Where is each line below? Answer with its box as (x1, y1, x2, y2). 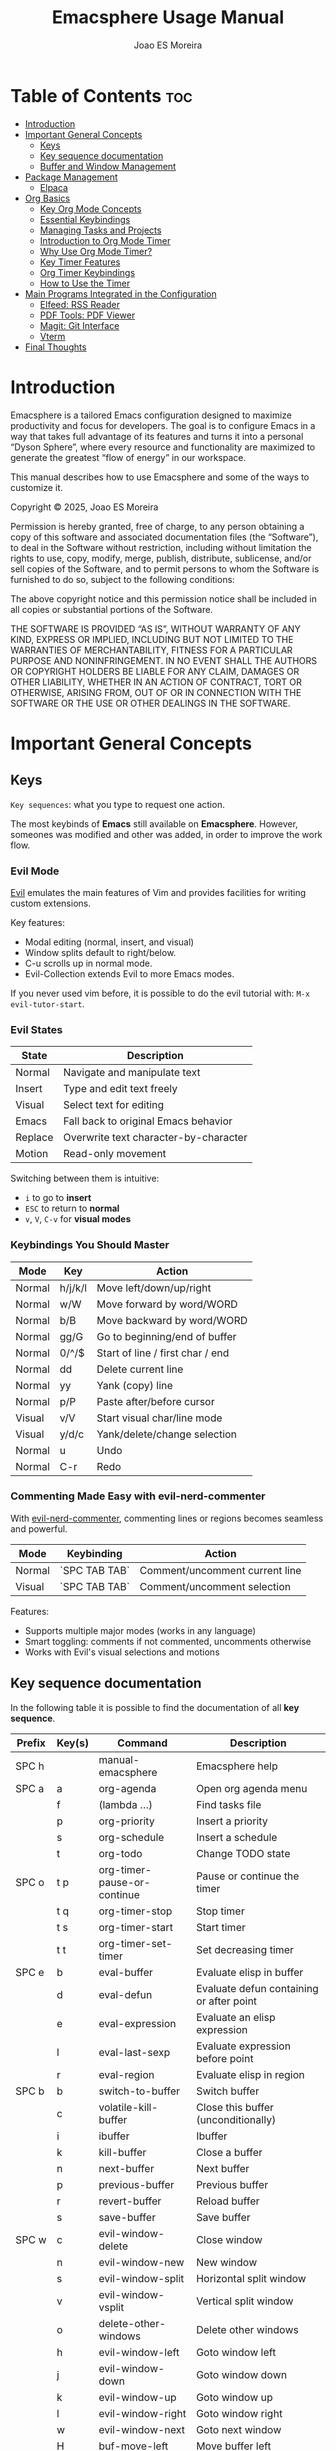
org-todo (98, 1846, 143, 1860)
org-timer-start (98, 1920, 173, 1934)
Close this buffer (196, 2100, 275, 2114)
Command (117, 1736, 168, 1750)
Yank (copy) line (96, 1378, 173, 1392)
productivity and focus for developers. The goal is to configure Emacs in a (10, 419, 316, 431)
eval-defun (98, 1987, 153, 2001)
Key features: (10, 916, 65, 928)
